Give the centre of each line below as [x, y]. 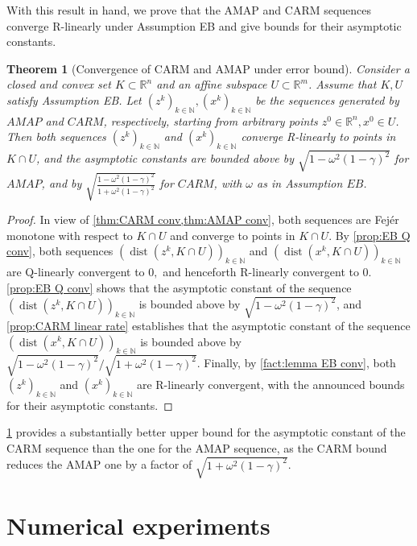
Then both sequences [56, 136]
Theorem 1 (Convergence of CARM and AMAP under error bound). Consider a [208, 68]
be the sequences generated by [327, 99]
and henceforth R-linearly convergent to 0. [267, 272]
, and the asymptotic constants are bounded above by [165, 158]
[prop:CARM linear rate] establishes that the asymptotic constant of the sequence [208, 325]
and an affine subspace [212, 84]
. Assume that [342, 84]
